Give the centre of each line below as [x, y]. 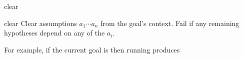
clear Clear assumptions [40, 23]
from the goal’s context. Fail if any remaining [170, 23]
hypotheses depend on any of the [54, 33]
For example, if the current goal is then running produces [92, 49]
